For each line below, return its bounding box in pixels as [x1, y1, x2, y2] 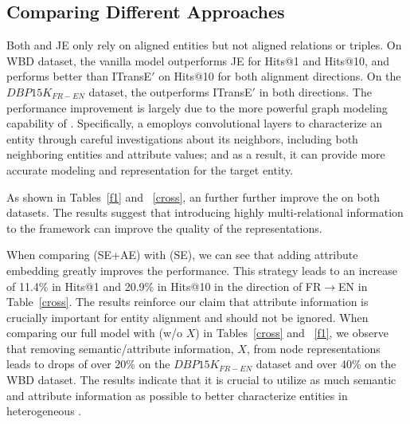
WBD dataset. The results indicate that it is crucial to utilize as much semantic [6, 371, 396, 388]
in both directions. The [259, 83, 372, 100]
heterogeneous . [6, 402, 82, 419]
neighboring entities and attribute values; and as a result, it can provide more [6, 146, 385, 163]
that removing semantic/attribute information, [6, 340, 234, 356]
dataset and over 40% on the [256, 355, 396, 372]
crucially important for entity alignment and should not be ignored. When [6, 308, 369, 325]
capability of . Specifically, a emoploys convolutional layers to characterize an [6, 115, 382, 132]
